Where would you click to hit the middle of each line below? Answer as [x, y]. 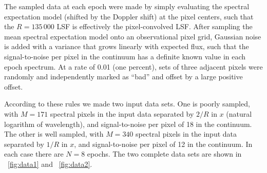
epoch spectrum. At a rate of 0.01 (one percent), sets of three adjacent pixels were [133, 66]
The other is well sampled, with [54, 134]
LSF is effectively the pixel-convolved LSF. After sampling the [155, 26]
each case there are [34, 154]
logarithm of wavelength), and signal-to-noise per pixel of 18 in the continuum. [128, 124]
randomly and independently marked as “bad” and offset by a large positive [123, 77]
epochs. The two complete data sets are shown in [164, 154]
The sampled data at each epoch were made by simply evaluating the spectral [127, 6]
